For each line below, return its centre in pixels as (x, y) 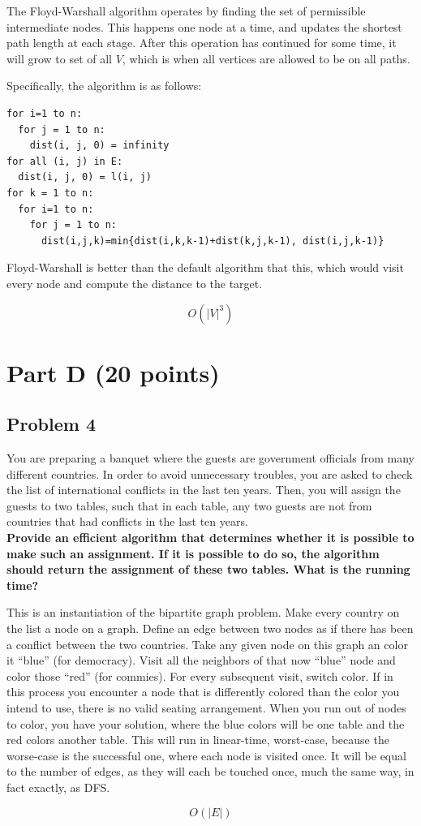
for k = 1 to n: (50, 193)
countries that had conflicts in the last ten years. (127, 521)
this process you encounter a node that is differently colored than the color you (203, 692)
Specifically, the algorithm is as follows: (104, 86)
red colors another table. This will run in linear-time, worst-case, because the (198, 740)
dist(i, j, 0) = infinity (99, 146)
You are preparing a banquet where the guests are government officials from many (210, 458)
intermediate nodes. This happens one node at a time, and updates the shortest (204, 26)
